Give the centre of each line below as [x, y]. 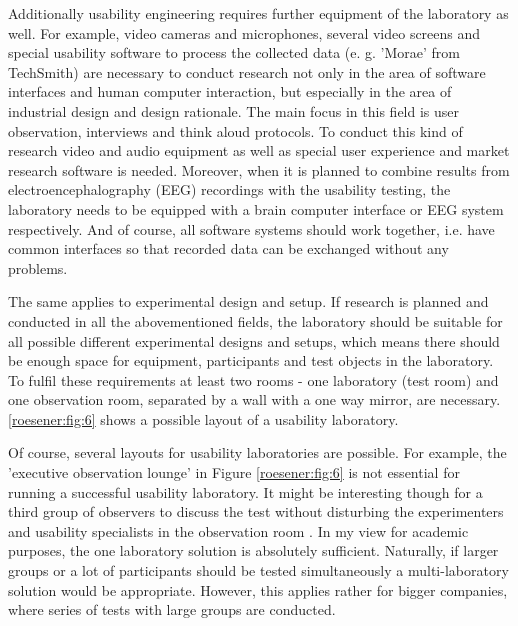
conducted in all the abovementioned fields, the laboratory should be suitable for [255, 320]
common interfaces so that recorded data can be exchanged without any [228, 248]
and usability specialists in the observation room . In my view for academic [238, 530]
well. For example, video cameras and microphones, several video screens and [244, 32]
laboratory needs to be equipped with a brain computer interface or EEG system [256, 208]
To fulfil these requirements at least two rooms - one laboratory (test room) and [253, 379]
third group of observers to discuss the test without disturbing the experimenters [256, 511]
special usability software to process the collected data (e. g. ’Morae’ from [234, 52]
